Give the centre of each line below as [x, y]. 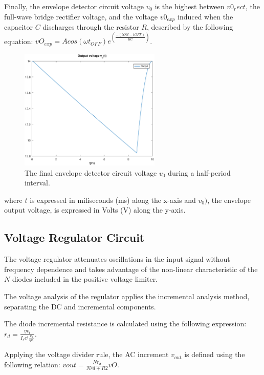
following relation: [32, 364]
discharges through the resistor [91, 27]
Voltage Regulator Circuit [74, 237]
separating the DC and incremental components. [80, 306]
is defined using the [215, 354]
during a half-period [199, 172]
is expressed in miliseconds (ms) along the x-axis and [113, 200]
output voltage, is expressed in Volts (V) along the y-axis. [95, 210]
